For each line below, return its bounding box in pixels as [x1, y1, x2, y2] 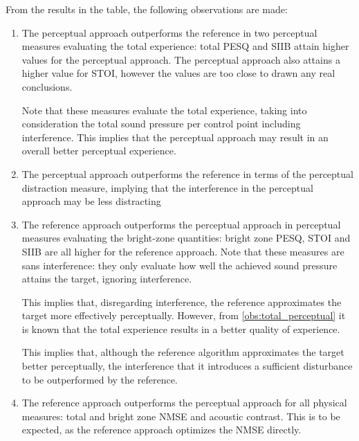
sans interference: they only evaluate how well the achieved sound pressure [21, 258, 338, 272]
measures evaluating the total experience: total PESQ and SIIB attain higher [21, 39, 349, 53]
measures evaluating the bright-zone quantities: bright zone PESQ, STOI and [21, 231, 351, 245]
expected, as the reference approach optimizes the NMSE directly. [21, 422, 302, 437]
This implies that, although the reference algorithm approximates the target [21, 345, 344, 359]
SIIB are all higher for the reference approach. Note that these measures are [21, 244, 344, 258]
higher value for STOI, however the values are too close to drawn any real [21, 66, 335, 80]
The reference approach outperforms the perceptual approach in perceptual [21, 217, 341, 231]
